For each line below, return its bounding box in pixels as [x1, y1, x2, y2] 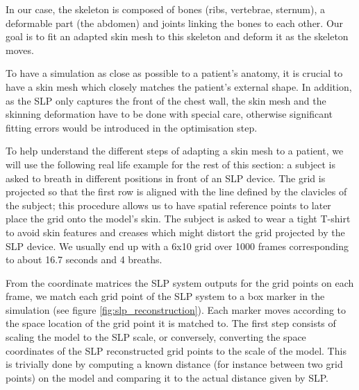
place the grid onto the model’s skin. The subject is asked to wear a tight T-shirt [6, 211, 351, 226]
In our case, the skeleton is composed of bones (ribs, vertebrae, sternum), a [6, 2, 325, 16]
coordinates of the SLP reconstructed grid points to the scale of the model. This [6, 343, 347, 357]
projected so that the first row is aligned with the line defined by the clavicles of [6, 184, 347, 199]
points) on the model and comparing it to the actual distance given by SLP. [6, 370, 328, 384]
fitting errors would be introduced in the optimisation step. [6, 120, 258, 134]
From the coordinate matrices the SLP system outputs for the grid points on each [6, 275, 354, 290]
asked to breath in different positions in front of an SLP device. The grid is [6, 170, 326, 185]
